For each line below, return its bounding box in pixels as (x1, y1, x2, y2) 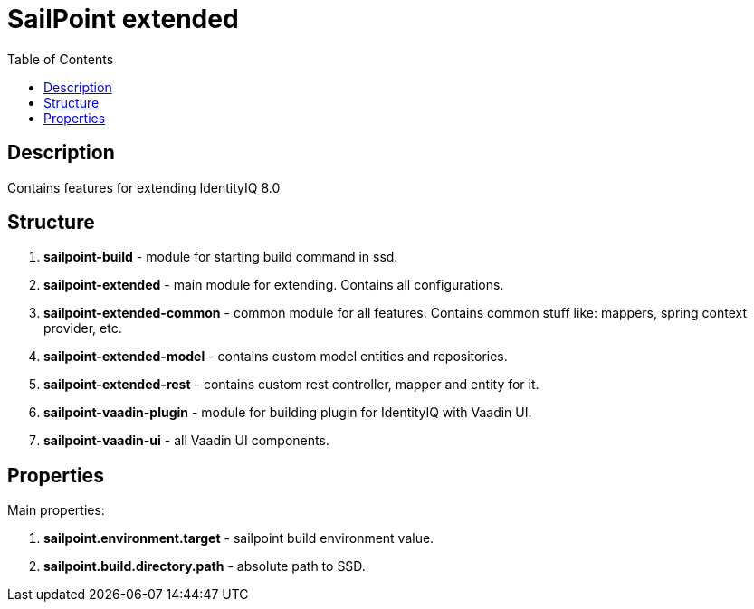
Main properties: (7, 502, 105, 519)
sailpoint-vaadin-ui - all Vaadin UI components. (43, 433, 329, 449)
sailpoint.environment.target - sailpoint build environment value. (43, 530, 434, 547)
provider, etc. (43, 320, 122, 337)
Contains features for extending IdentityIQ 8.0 (7, 179, 281, 195)
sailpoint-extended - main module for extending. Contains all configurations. (43, 277, 504, 293)
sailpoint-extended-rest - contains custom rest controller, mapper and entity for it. (43, 376, 539, 393)
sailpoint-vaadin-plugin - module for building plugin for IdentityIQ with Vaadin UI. (43, 404, 532, 421)
